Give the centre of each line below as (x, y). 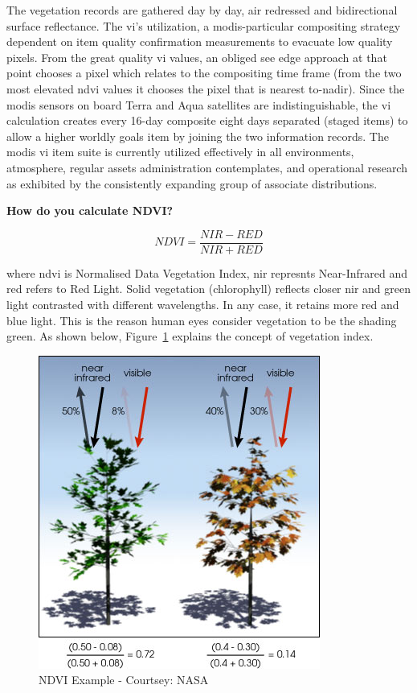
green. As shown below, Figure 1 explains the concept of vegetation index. (190, 336)
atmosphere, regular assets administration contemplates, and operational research (207, 167)
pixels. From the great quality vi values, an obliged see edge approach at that (197, 57)
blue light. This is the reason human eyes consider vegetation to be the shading (202, 320)
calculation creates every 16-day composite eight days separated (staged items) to (207, 120)
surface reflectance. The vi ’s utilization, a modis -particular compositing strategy (204, 25)
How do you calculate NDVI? (90, 210)
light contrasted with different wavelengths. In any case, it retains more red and (203, 304)
